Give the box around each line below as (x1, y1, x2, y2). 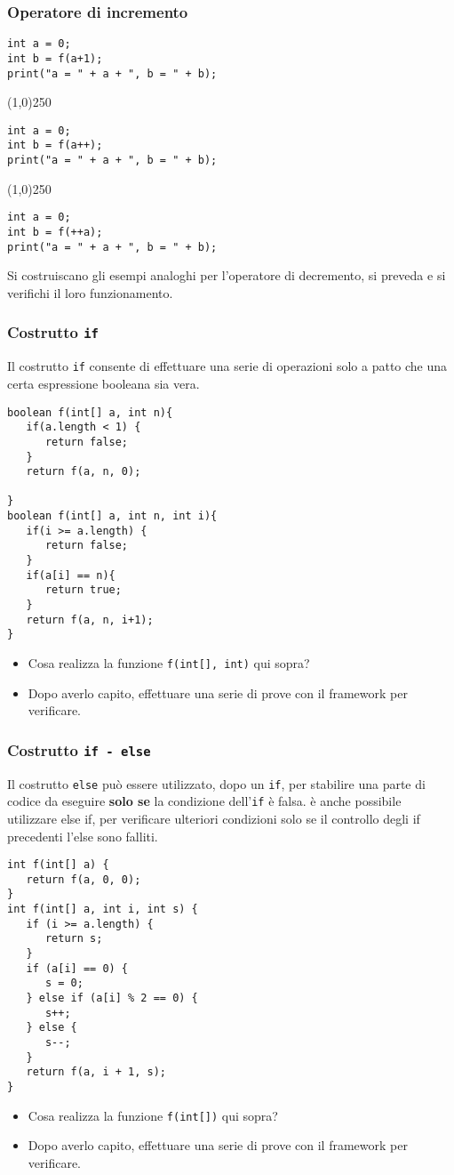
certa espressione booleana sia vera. (7, 374, 200, 392)
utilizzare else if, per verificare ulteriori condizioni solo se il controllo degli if (7, 809, 420, 827)
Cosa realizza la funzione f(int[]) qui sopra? (28, 1106, 278, 1124)
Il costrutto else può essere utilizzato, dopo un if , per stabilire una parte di (7, 774, 426, 793)
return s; (44, 932, 103, 946)
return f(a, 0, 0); (26, 873, 141, 886)
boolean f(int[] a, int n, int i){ (7, 510, 218, 523)
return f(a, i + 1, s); (26, 1066, 166, 1079)
